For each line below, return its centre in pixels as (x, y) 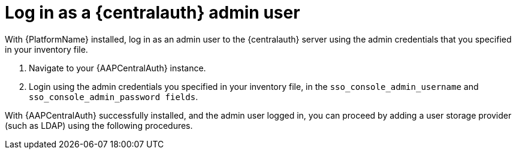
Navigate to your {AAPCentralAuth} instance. (117, 68)
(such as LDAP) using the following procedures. (99, 125)
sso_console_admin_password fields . (114, 96)
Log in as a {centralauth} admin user (153, 13)
